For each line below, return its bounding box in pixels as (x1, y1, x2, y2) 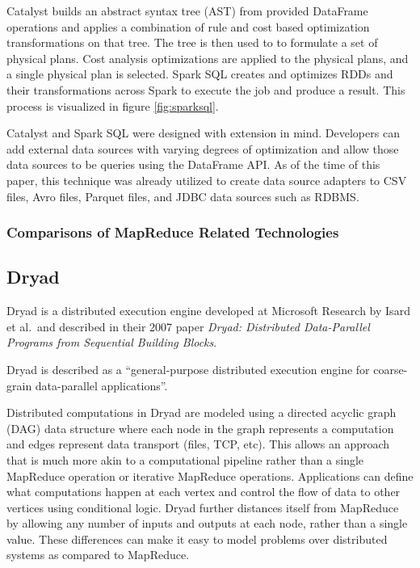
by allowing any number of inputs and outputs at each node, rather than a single (6, 515, 408, 532)
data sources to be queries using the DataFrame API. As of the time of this (6, 156, 380, 173)
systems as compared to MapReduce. (6, 546, 190, 563)
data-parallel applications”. (35, 377, 168, 393)
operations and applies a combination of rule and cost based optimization (6, 18, 370, 35)
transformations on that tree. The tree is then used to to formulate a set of (6, 34, 378, 51)
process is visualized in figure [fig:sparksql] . (6, 97, 219, 114)
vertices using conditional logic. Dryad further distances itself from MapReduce (6, 499, 399, 515)
